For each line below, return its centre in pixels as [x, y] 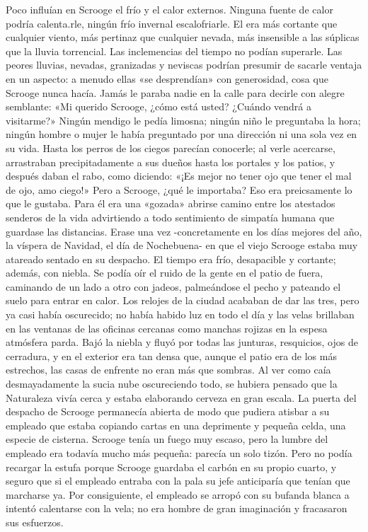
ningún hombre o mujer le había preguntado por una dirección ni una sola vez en [182, 134]
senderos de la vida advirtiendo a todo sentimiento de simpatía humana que [170, 217]
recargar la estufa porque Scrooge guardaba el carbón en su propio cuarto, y [171, 467]
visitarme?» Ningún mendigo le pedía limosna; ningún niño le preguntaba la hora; [183, 120]
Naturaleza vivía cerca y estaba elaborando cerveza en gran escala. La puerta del [181, 397]
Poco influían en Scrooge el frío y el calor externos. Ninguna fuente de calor [169, 9]
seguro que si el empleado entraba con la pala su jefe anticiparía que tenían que [178, 481]
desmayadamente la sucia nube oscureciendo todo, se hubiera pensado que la [172, 384]
